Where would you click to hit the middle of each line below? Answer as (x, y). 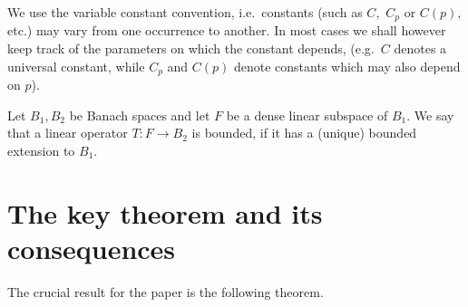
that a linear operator (68, 133)
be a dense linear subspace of (307, 115)
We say (434, 115)
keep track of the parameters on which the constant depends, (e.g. (191, 48)
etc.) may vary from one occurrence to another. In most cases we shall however (227, 30)
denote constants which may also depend (347, 66)
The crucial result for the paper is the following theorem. (166, 291)
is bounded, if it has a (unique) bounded (304, 133)
